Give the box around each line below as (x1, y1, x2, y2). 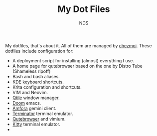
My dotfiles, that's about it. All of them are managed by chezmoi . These (5, 42, 152, 48)
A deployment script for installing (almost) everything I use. (12, 57, 135, 63)
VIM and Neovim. (12, 89, 48, 95)
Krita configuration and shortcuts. (12, 84, 82, 90)
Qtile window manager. (12, 95, 60, 101)
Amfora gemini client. (12, 105, 56, 111)
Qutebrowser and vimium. (12, 116, 66, 122)
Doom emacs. (12, 100, 41, 106)
